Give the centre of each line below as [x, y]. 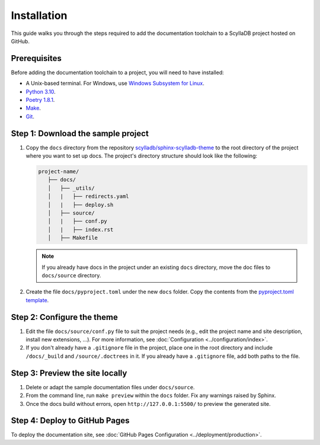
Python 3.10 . [41, 91]
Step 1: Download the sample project [80, 133]
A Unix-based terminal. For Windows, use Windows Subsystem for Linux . [115, 84]
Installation [39, 15]
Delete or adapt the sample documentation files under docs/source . [110, 387]
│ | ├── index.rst [81, 229]
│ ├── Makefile [73, 238]
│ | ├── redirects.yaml [89, 196]
